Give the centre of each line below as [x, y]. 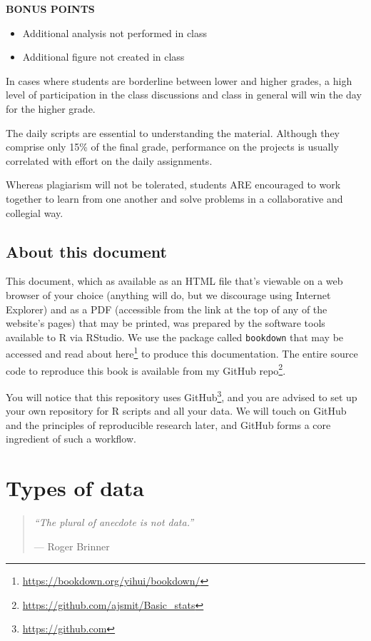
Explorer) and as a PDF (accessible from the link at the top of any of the [167, 309]
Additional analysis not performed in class [115, 32]
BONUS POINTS [50, 9]
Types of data [75, 488]
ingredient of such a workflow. [71, 439]
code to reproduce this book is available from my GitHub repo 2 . [146, 369]
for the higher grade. [51, 108]
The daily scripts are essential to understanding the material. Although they [173, 132]
